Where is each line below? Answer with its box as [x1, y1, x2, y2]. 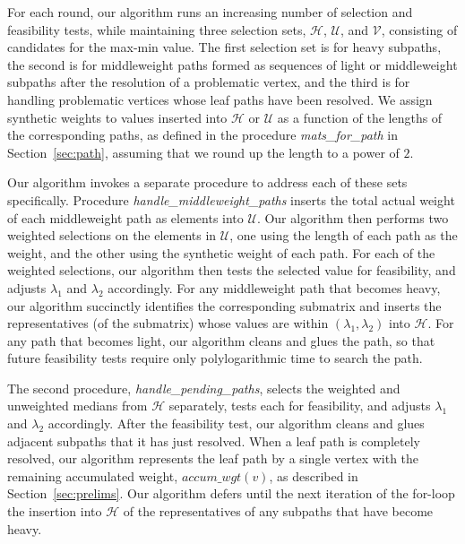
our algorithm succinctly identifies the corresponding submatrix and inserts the [7, 296, 442, 315]
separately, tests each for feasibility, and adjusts [168, 396, 431, 415]
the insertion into [7, 502, 102, 521]
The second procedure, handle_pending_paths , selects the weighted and [7, 378, 400, 397]
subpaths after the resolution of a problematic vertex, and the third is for [7, 73, 410, 91]
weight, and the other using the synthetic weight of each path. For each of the [7, 243, 435, 262]
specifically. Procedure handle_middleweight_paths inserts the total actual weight [7, 190, 455, 209]
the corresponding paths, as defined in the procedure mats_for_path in [7, 125, 398, 144]
